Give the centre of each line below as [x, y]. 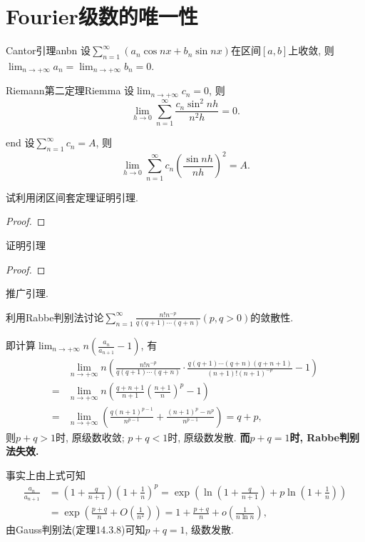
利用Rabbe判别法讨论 [55, 317]
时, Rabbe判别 [324, 437]
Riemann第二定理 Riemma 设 [70, 90]
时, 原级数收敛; [90, 437]
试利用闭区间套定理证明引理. [72, 197]
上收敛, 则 [311, 50]
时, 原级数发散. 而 [209, 437]
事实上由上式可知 [46, 475]
